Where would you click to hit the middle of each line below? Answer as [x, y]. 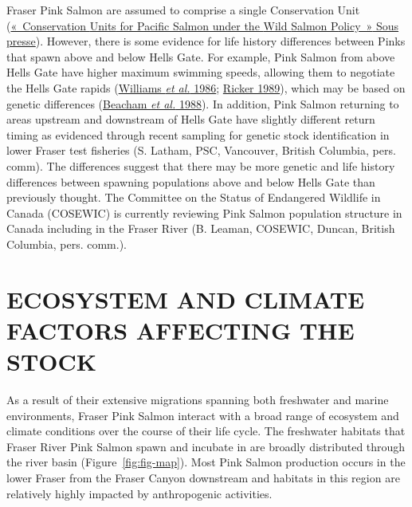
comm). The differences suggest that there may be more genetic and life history [201, 165]
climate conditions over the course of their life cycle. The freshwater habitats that [206, 431]
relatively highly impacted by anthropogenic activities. [139, 493]
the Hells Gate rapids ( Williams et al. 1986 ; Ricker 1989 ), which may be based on [206, 87]
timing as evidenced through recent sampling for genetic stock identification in [198, 134]
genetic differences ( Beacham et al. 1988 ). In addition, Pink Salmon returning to [203, 103]
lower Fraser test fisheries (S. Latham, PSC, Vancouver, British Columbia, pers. [201, 150]
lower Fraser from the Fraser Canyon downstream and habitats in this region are [203, 477]
